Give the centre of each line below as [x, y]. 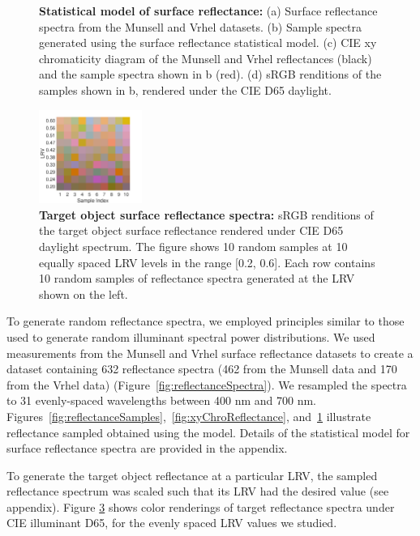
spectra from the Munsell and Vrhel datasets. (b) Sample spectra [200, 26]
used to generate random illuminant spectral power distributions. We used [191, 336]
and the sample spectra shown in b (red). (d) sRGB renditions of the [210, 74]
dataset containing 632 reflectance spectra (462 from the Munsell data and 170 [202, 369]
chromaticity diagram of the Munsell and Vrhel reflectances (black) [206, 58]
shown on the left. [84, 294]
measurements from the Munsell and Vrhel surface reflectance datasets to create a [210, 353]
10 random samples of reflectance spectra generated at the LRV [197, 278]
